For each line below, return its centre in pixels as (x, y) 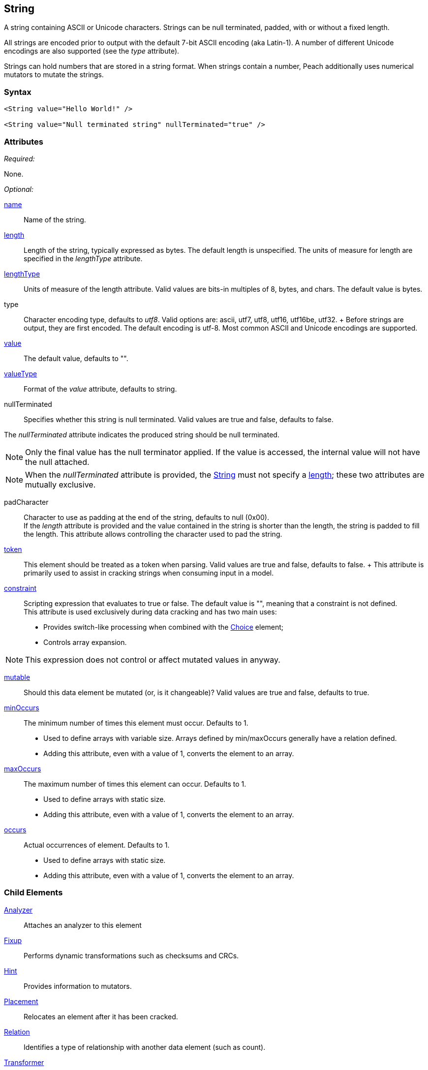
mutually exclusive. (61, 484)
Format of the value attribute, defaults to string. (100, 389)
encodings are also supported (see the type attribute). (92, 51)
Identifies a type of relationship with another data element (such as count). (145, 1047)
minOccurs (22, 707)
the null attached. (57, 462)
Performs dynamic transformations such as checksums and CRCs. (131, 955)
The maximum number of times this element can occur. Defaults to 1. (135, 784)
